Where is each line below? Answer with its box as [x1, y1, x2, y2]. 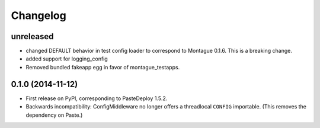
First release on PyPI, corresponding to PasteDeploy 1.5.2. [25, 95, 168, 102]
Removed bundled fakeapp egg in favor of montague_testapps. [25, 63, 180, 71]
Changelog [11, 9, 66, 22]
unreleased [11, 31, 54, 41]
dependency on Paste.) [25, 111, 83, 119]
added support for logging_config [25, 55, 108, 62]
